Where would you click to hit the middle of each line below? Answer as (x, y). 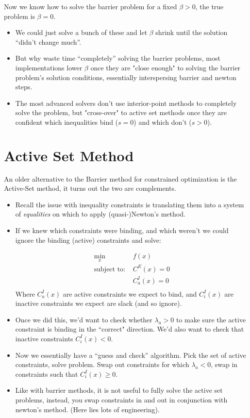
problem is (19, 16)
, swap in (224, 364)
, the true (209, 6)
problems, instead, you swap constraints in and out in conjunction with (121, 399)
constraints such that (47, 374)
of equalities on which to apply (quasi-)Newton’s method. (100, 214)
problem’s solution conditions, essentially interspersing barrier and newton (126, 77)
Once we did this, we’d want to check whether (84, 319)
